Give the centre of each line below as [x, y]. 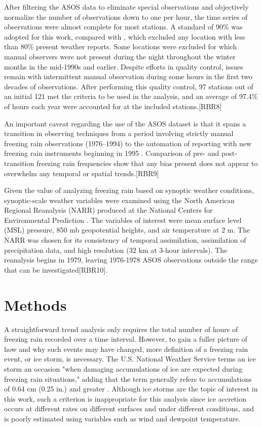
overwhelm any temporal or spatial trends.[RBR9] [82, 173]
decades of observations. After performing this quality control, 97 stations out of [129, 86]
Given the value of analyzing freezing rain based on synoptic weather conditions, [129, 190]
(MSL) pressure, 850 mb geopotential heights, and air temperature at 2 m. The [127, 230]
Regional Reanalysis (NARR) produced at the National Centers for [108, 210]
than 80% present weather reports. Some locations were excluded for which [121, 46]
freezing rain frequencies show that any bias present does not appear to [147, 163]
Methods [35, 304]
